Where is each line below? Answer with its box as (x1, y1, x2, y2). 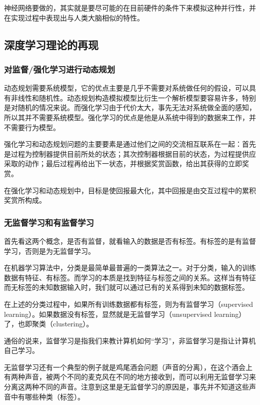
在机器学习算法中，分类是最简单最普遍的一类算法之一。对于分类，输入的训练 (4, 262, 256, 273)
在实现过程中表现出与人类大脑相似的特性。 (4, 12, 144, 23)
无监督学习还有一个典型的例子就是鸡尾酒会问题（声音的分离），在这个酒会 (4, 361, 245, 372)
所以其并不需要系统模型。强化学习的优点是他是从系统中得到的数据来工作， (4, 112, 249, 122)
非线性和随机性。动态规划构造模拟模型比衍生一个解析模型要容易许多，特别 (10, 92, 256, 103)
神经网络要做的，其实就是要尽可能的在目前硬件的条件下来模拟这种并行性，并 (4, 3, 256, 13)
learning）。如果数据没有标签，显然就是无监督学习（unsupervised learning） (4, 308, 246, 319)
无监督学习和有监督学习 (4, 216, 94, 228)
